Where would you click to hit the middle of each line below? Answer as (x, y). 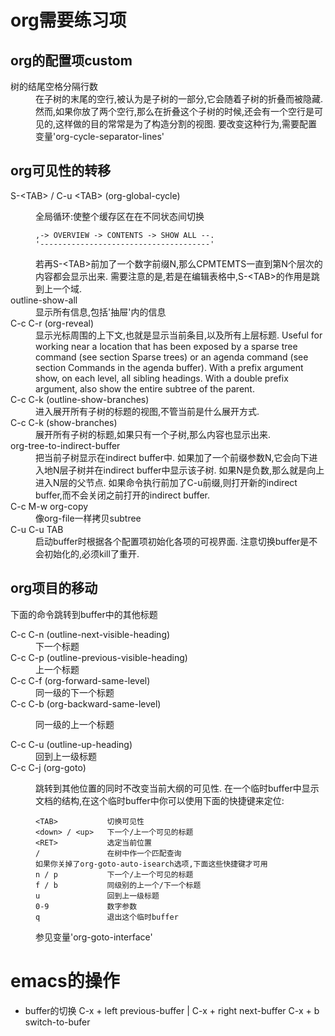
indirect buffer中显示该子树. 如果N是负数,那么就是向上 (214, 470)
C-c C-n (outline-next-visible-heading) (90, 634)
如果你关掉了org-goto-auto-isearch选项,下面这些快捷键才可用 (151, 864)
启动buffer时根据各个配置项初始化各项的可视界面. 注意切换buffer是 (172, 541)
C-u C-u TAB (37, 529)
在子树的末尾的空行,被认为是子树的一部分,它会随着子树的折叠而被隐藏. (179, 99)
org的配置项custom (71, 60)
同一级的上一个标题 (75, 724)
